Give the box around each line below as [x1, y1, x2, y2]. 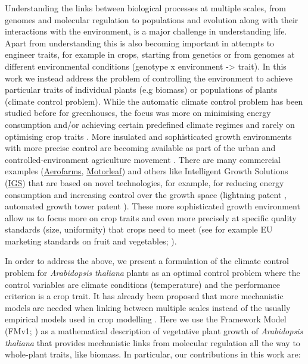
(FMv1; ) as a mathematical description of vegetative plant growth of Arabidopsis [5, 325, 303, 337]
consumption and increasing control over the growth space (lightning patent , [5, 188, 287, 200]
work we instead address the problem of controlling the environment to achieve [5, 71, 293, 84]
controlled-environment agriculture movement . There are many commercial [5, 153, 281, 165]
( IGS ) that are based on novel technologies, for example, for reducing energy [5, 176, 284, 189]
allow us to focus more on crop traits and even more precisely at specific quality [5, 211, 297, 224]
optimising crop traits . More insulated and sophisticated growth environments [5, 130, 292, 142]
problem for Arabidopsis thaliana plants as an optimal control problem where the [5, 266, 300, 279]
